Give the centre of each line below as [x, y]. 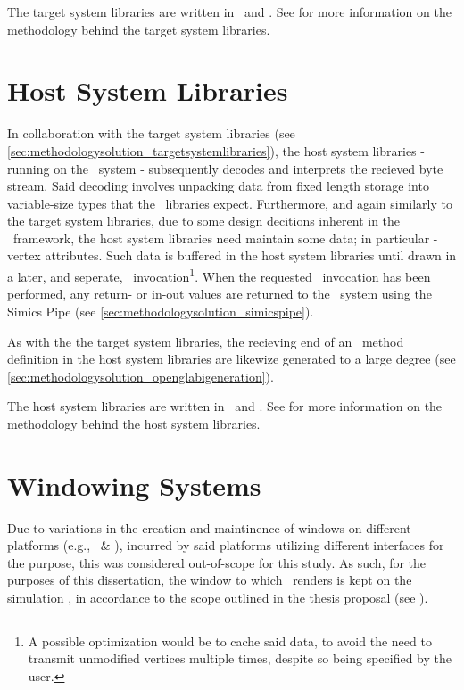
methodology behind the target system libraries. [139, 29]
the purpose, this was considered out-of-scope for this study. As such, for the [217, 562]
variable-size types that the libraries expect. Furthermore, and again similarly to [230, 203]
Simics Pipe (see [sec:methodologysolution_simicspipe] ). [161, 311]
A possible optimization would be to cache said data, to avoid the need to [230, 641]
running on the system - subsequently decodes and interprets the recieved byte [225, 168]
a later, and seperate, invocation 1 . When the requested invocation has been [219, 275]
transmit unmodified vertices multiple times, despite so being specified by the [240, 658]
